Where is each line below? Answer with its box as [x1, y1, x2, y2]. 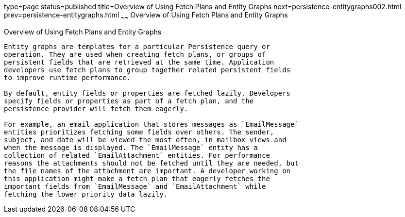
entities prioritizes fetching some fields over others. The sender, [4, 128, 274, 136]
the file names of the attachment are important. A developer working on [4, 167, 291, 175]
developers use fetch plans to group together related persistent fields [4, 66, 291, 74]
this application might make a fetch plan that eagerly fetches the [4, 174, 270, 183]
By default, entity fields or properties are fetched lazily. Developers [4, 89, 291, 97]
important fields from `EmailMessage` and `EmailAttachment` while [4, 182, 266, 190]
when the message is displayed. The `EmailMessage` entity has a [4, 143, 258, 151]
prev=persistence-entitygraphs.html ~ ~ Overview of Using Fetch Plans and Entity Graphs [4, 11, 288, 21]
